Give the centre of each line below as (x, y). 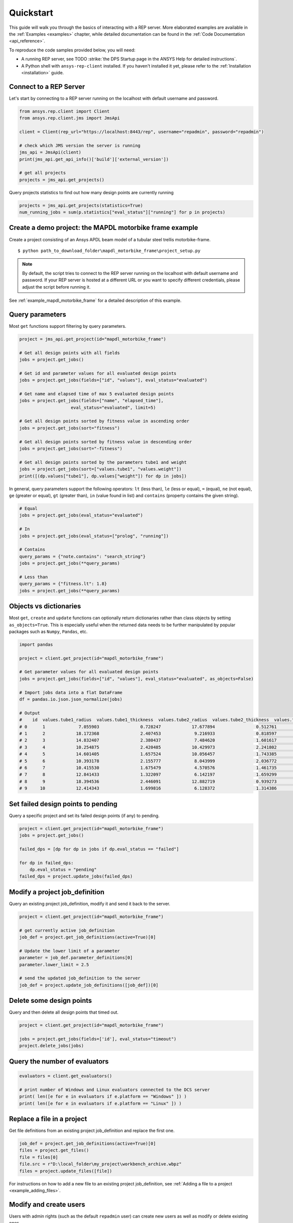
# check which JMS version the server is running (80, 145)
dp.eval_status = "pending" (63, 869)
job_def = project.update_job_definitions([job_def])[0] (89, 985)
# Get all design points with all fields (70, 353)
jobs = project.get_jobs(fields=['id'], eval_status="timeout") (98, 1039)
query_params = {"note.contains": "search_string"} (83, 556)
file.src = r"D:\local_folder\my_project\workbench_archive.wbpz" (100, 1164)
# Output (30, 713)
